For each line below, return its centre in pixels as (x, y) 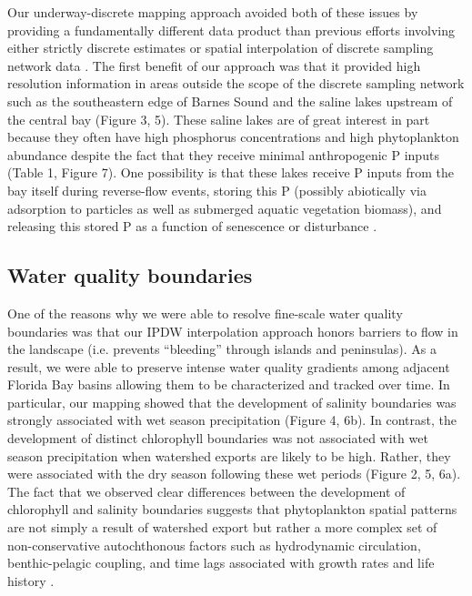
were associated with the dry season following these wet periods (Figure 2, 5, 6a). (234, 474)
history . (31, 580)
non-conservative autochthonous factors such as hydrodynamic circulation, (214, 545)
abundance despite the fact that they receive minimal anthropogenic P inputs (223, 154)
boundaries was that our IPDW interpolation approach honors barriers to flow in (233, 331)
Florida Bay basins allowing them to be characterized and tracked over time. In (229, 384)
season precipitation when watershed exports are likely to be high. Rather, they (229, 455)
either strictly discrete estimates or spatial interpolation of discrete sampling (221, 48)
